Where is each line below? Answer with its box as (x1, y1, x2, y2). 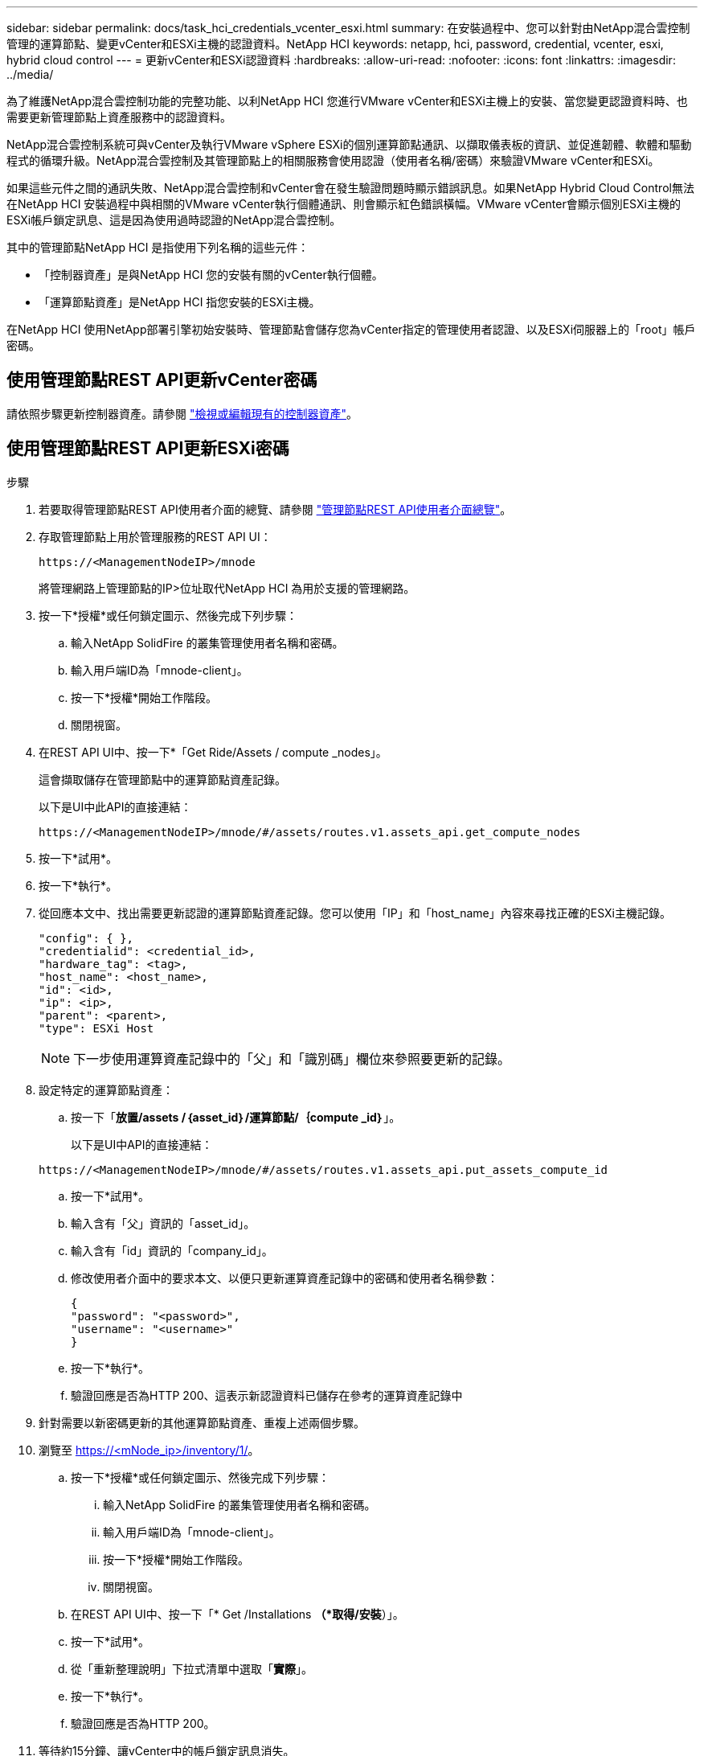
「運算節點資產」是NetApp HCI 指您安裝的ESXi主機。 (39, 295, 321, 309)
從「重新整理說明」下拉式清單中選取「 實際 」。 (71, 1661, 313, 1676)
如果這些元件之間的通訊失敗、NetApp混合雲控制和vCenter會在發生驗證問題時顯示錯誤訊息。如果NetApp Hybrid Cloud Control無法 (6, 181, 694, 195)
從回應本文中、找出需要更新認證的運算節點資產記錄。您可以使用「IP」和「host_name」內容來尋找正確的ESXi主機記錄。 (39, 905, 671, 920)
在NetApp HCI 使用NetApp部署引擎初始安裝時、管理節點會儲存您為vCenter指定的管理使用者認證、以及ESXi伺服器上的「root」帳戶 (6, 322, 696, 336)
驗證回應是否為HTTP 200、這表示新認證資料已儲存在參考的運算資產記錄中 (71, 1388, 463, 1402)
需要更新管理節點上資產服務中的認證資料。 (6, 110, 231, 124)
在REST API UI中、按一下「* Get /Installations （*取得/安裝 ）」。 (71, 1606, 404, 1621)
